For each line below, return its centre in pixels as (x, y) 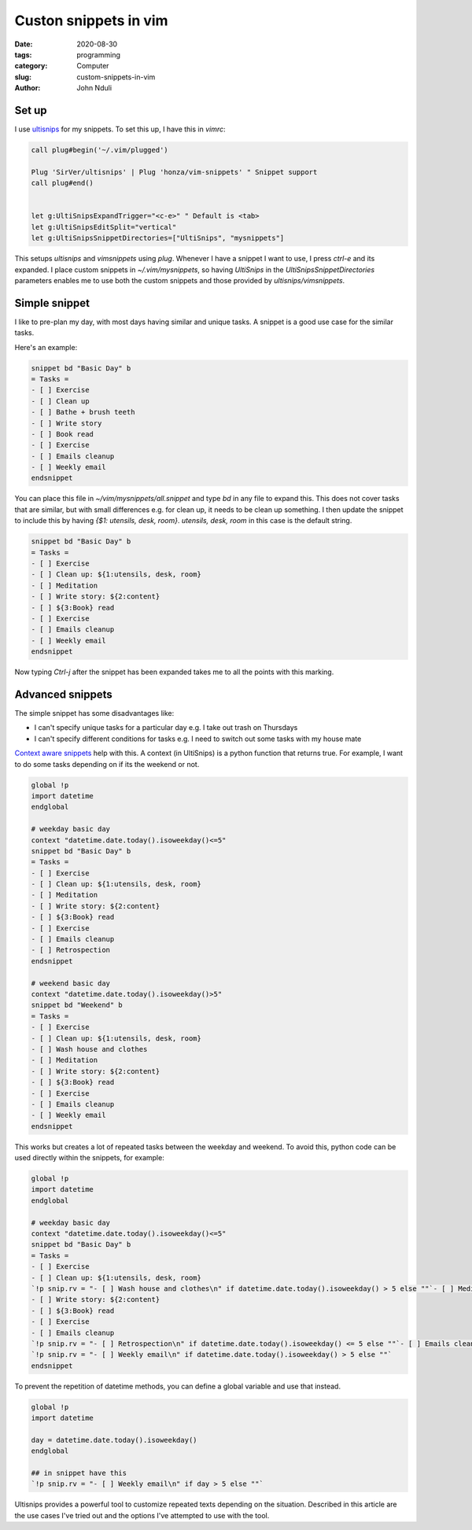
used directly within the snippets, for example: (89, 1158)
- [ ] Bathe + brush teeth (83, 412)
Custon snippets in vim (91, 20)
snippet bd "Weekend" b (77, 1005)
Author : (28, 88)
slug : (23, 77)
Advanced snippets (64, 694)
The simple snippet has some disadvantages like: (94, 713)
